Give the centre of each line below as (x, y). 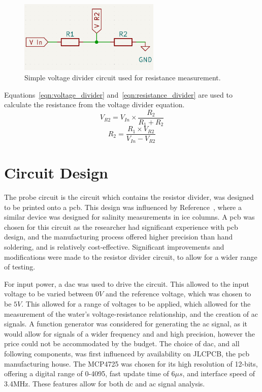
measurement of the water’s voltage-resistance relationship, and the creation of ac (131, 313)
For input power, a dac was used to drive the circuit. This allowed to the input (127, 283)
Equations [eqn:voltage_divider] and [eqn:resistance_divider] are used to (118, 94)
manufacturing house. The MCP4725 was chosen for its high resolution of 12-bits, (131, 363)
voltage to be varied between (49, 294)
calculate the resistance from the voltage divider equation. (94, 104)
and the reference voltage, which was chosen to (178, 294)
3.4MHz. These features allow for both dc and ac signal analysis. (105, 383)
